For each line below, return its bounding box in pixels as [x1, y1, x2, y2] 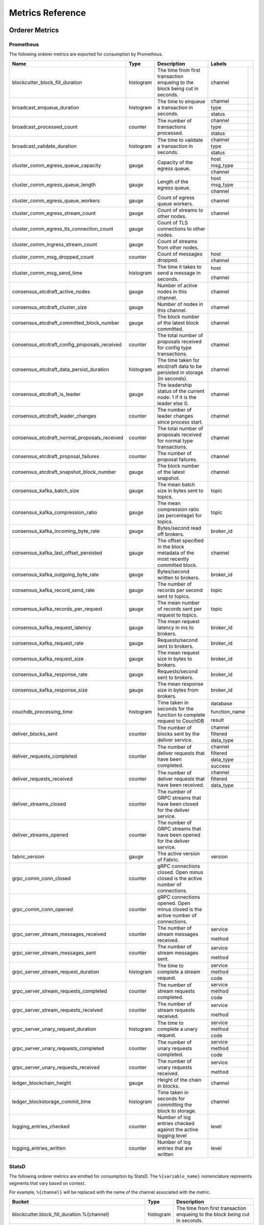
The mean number [157, 599, 200, 606]
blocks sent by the [157, 730, 200, 737]
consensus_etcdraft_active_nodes [12, 288, 90, 295]
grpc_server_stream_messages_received [12, 931, 107, 937]
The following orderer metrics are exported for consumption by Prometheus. [9, 51, 163, 57]
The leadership [157, 381, 192, 388]
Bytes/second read [157, 524, 201, 531]
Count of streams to [157, 206, 203, 213]
